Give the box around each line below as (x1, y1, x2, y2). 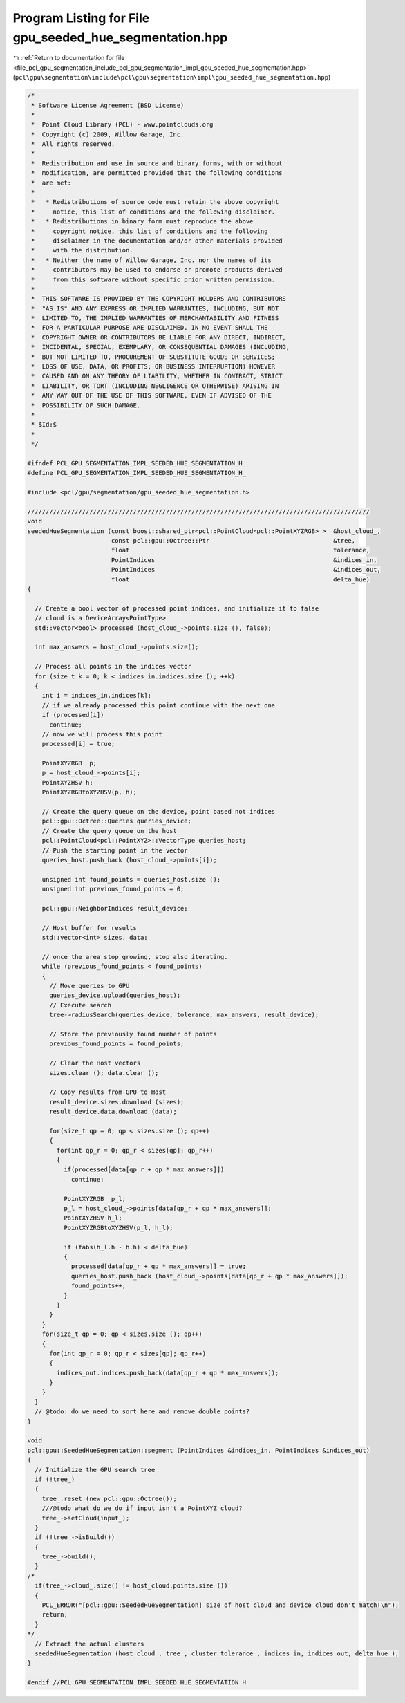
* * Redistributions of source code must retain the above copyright (31, 198, 279, 206)
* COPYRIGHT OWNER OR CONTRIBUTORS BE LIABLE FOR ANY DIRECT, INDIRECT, (31, 333, 287, 342)
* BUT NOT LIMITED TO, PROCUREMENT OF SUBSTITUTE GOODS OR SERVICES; (31, 353, 276, 361)
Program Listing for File (12, 10, 150, 26)
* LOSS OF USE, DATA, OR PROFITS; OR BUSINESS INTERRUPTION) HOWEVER (31, 363, 276, 371)
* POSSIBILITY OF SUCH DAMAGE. (31, 401, 141, 409)
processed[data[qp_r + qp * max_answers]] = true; (70, 1263, 247, 1270)
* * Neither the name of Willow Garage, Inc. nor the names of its (31, 256, 272, 264)
